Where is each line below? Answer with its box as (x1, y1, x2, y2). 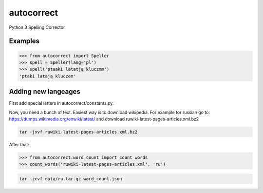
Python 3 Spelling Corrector (9, 24, 65, 30)
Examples (9, 37, 40, 45)
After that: (9, 141, 29, 147)
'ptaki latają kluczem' (19, 73, 76, 79)
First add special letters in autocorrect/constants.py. (9, 100, 114, 106)
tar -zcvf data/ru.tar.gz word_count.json (19, 176, 122, 181)
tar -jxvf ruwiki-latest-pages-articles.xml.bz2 (19, 129, 138, 135)
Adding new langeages (9, 88, 80, 96)
